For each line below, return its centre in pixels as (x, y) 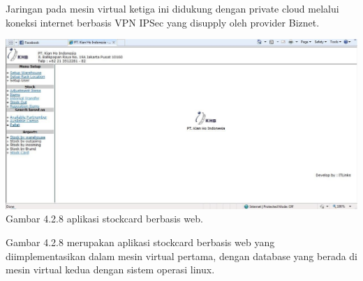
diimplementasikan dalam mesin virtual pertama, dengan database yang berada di (181, 256)
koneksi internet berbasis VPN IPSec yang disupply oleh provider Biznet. (163, 22)
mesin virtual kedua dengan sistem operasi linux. (110, 269)
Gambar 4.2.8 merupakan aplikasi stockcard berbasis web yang (140, 242)
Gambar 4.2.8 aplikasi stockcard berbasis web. (104, 219)
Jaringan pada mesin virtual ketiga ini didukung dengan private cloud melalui (172, 8)
